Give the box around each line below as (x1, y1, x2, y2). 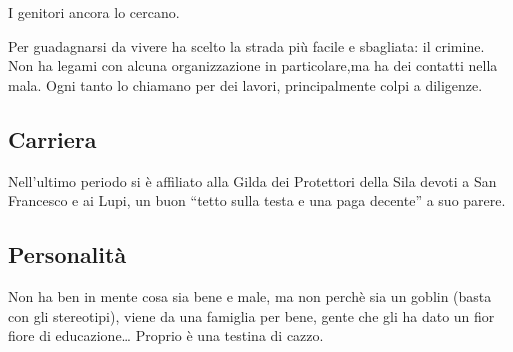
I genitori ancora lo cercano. (8, 2, 180, 22)
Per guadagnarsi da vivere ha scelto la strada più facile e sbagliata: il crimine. (8, 35, 485, 56)
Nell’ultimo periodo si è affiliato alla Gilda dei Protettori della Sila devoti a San (8, 170, 497, 191)
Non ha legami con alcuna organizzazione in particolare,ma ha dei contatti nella (8, 55, 498, 76)
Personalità (8, 239, 127, 270)
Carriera (8, 123, 97, 154)
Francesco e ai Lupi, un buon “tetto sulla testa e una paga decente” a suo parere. (8, 190, 506, 211)
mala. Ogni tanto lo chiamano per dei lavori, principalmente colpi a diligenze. (8, 74, 483, 95)
